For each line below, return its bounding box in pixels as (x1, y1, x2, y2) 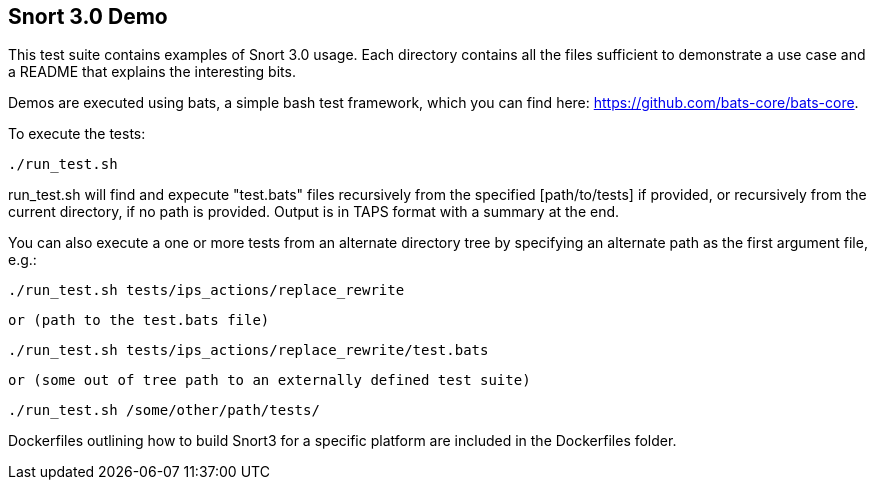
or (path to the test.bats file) (8, 312, 270, 329)
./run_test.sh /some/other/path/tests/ (8, 402, 320, 419)
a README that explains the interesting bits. (8, 63, 296, 81)
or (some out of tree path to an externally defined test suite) (8, 372, 531, 389)
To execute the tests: (8, 125, 146, 143)
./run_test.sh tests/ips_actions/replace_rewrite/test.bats (8, 342, 489, 359)
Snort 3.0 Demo (8, 4, 168, 29)
